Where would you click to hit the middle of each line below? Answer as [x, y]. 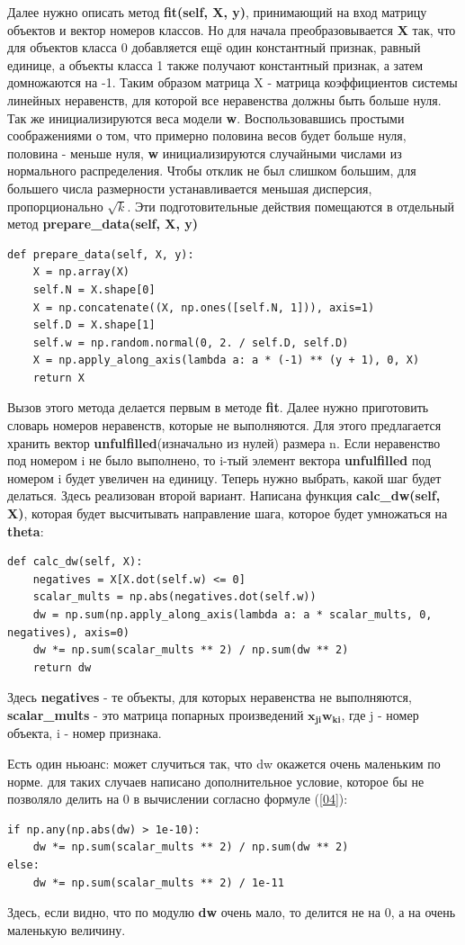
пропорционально [55, 206]
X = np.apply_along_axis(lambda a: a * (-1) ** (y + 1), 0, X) [226, 360]
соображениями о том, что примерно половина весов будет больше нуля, [207, 135]
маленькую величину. [67, 929]
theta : [26, 531]
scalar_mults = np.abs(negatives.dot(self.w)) [174, 597]
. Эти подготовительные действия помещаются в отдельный [291, 206]
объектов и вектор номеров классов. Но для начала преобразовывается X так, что [232, 29]
